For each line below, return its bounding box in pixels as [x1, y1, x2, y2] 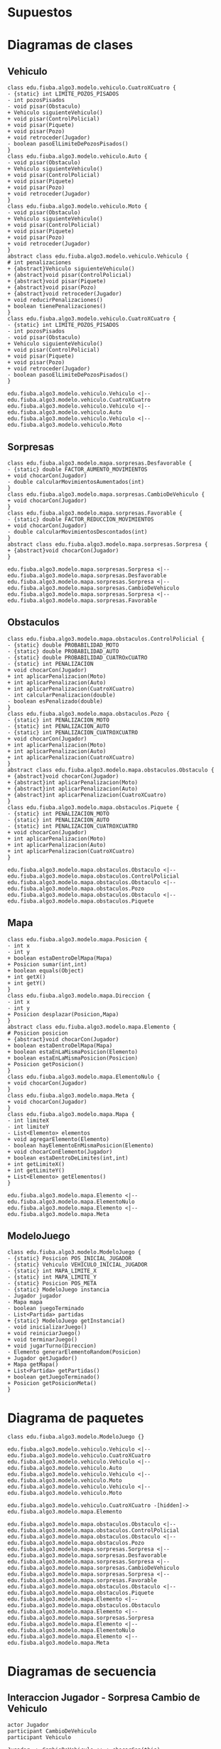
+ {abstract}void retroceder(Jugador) [7, 290, 122, 298]
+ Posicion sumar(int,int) [7, 960, 87, 968]
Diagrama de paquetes [7, 1410, 144, 1426]
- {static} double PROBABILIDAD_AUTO [7, 647, 119, 655]
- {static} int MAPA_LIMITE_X [7, 1267, 97, 1274]
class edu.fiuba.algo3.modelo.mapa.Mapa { [7, 1110, 135, 1117]
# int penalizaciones [7, 259, 72, 266]
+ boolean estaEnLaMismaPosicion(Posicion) [7, 1054, 139, 1062]
